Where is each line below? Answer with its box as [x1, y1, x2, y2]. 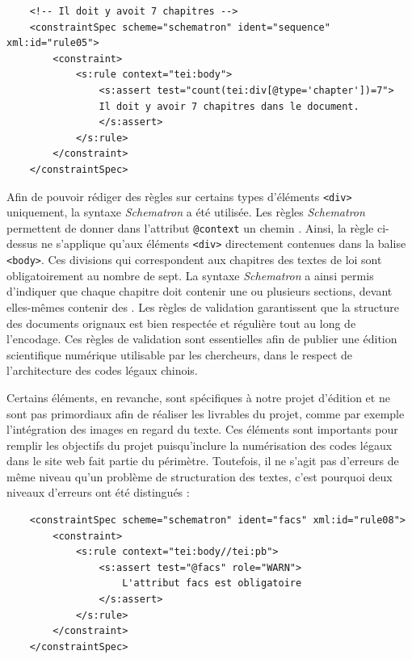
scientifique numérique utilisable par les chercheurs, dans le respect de [6, 346, 353, 363]
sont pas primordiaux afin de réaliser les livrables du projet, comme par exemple [6, 405, 405, 422]
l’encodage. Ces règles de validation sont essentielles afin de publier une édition [6, 330, 397, 347]
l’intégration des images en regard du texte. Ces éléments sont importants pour [6, 421, 398, 438]
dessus [6, 235, 38, 252]
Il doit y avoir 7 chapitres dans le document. [99, 100, 359, 112]
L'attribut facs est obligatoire [122, 577, 302, 590]
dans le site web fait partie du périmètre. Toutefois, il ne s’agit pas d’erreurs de [6, 452, 399, 469]
